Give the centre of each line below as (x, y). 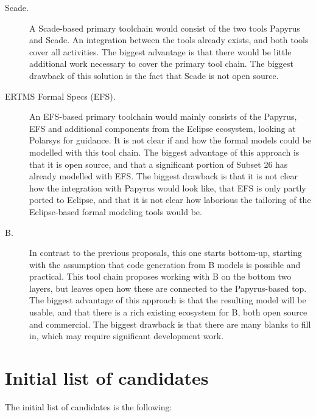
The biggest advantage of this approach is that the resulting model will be (168, 300)
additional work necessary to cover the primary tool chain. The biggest (162, 64)
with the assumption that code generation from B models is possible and (165, 264)
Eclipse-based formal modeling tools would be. (116, 211)
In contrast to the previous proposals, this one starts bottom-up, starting (166, 253)
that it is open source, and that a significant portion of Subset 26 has (159, 164)
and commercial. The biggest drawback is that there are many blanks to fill (170, 324)
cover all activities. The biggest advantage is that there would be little (160, 51)
